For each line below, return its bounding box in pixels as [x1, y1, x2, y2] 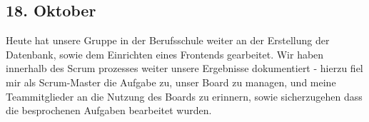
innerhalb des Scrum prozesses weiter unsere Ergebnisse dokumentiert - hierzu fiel [6, 61, 363, 76]
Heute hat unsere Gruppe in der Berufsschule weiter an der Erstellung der [6, 33, 330, 48]
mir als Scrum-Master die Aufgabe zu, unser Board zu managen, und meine [6, 74, 336, 89]
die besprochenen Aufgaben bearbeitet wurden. [6, 103, 212, 118]
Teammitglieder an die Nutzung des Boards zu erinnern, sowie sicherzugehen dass [6, 88, 363, 103]
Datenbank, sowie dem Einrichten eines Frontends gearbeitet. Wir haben [6, 46, 324, 61]
